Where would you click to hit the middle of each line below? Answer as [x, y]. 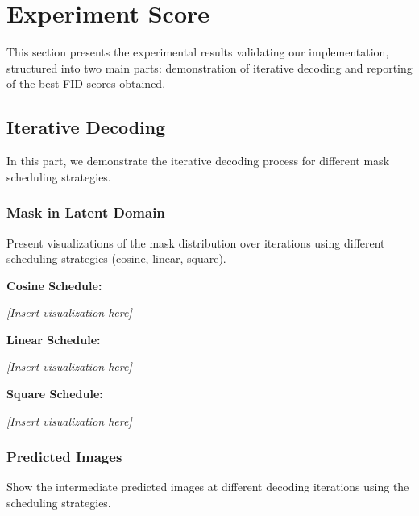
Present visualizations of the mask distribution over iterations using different [196, 242]
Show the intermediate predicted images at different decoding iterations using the [208, 487]
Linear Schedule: [54, 339]
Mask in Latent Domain [86, 212]
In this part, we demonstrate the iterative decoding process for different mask [198, 161]
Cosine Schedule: [54, 285]
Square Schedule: [55, 394]
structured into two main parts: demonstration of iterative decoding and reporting [209, 67]
